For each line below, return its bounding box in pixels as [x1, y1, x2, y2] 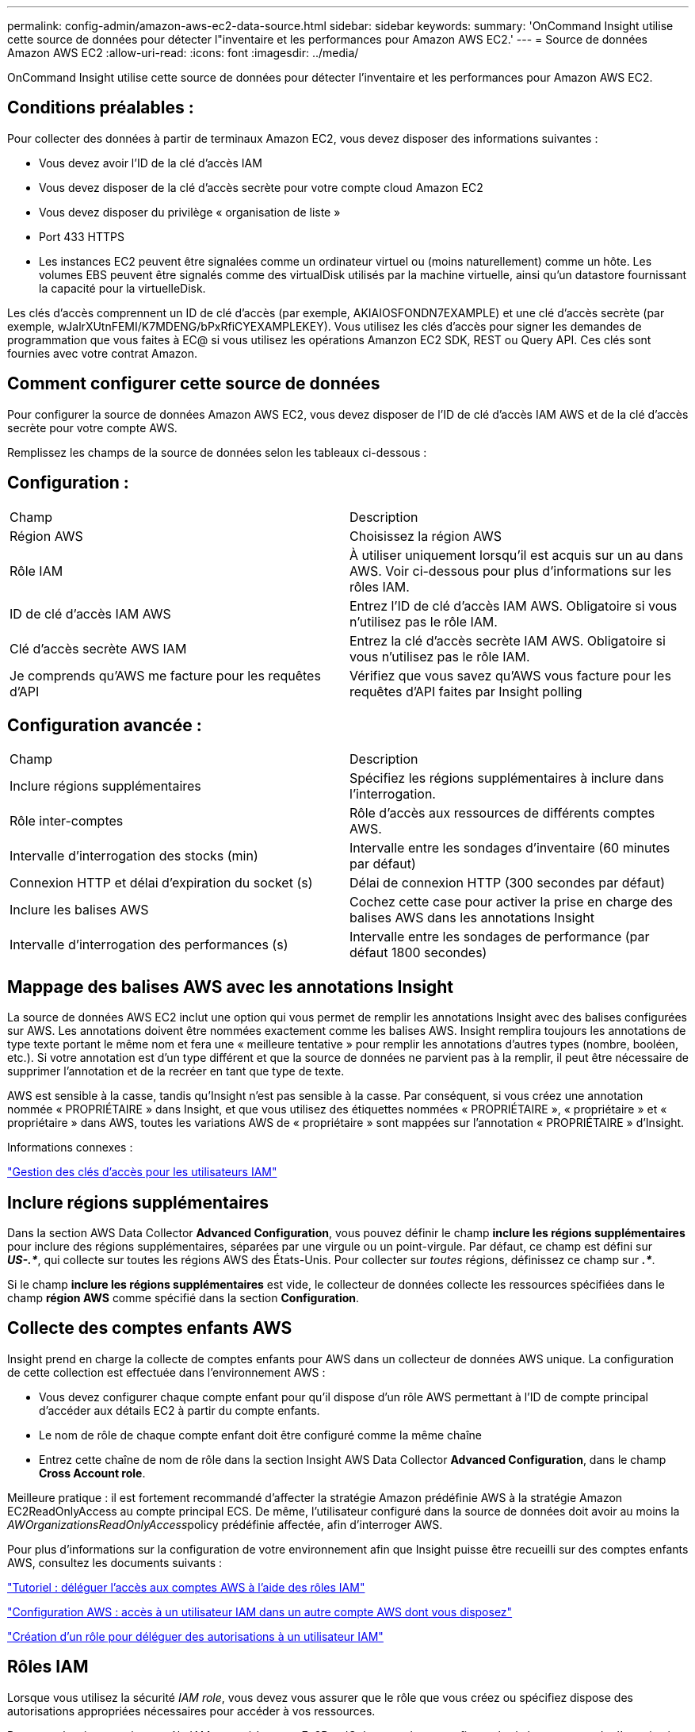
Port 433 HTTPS [39, 229, 124, 243]
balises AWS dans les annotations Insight [349, 910, 594, 926]
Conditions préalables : [7, 98, 194, 118]
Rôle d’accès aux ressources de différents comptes [349, 805, 655, 822]
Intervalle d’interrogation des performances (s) [10, 937, 288, 953]
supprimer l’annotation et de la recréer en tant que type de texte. [7, 1064, 345, 1079]
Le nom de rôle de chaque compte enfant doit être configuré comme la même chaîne [39, 1427, 483, 1442]
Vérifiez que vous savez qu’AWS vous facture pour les [349, 667, 671, 684]
